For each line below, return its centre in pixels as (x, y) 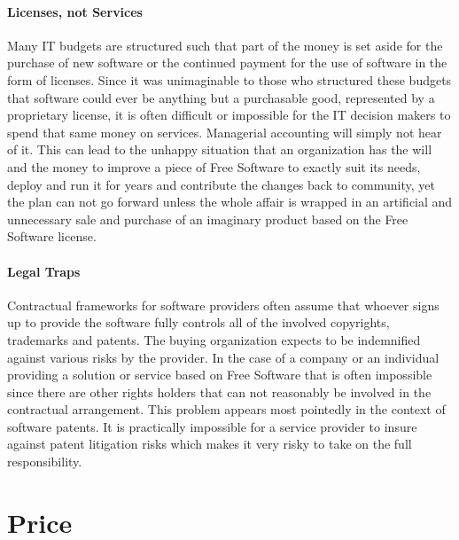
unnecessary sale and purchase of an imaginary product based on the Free (208, 219)
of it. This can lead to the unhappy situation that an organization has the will (220, 149)
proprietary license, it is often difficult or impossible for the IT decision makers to (229, 115)
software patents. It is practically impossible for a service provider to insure (212, 426)
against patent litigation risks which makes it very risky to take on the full (210, 444)
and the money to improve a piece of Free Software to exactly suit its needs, (214, 166)
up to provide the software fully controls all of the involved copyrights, (198, 322)
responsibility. (45, 462)
